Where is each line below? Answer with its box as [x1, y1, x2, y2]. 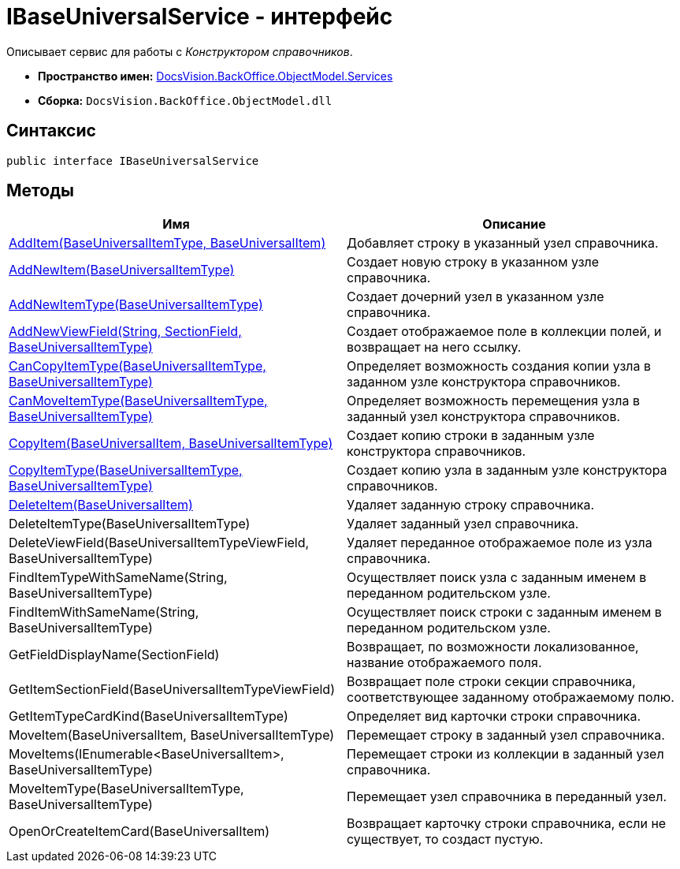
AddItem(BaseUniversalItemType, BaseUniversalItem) [9, 235, 326, 252]
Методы [6, 181, 74, 201]
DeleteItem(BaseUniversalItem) [9, 497, 193, 513]
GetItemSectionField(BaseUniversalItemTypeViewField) [9, 681, 335, 698]
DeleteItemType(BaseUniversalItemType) [9, 516, 251, 532]
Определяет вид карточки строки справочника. [347, 708, 641, 725]
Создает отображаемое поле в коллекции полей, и [347, 323, 662, 340]
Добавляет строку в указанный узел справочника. [347, 235, 659, 252]
